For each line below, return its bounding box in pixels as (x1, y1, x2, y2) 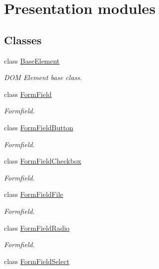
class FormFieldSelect (4, 256, 70, 266)
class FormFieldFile (4, 189, 64, 199)
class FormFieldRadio (4, 222, 70, 233)
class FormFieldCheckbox (4, 156, 81, 166)
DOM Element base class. (4, 72, 82, 83)
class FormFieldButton (4, 122, 74, 132)
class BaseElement (4, 55, 60, 66)
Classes (4, 32, 42, 47)
